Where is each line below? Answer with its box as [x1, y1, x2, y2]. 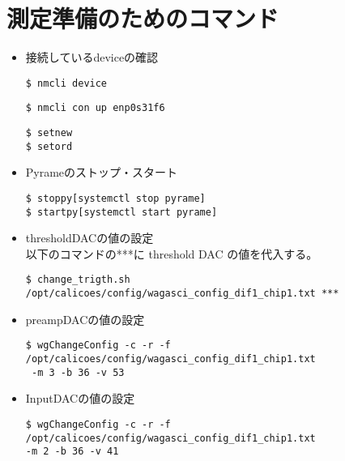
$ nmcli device [25, 77, 108, 89]
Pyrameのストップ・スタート [25, 164, 178, 181]
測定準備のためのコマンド [6, 2, 279, 35]
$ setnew [25, 127, 73, 139]
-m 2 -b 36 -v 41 [25, 446, 119, 458]
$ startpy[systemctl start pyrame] [25, 206, 218, 218]
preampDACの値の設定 [25, 310, 145, 327]
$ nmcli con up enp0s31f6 [25, 102, 165, 114]
